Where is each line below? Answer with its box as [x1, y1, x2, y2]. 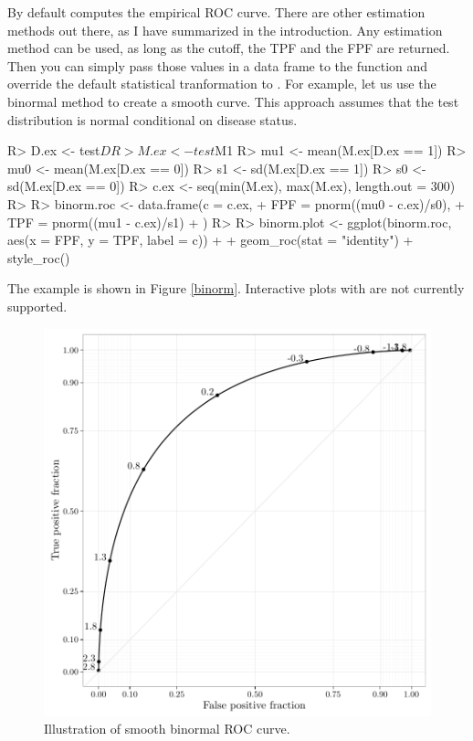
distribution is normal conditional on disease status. [7, 110, 298, 129]
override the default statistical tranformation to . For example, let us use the [7, 74, 436, 93]
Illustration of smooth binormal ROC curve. [44, 719, 290, 738]
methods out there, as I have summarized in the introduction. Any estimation [7, 20, 443, 39]
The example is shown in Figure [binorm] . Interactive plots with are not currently [7, 279, 465, 298]
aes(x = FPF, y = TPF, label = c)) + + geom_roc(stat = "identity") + [7, 230, 414, 249]
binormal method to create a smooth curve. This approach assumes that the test [7, 91, 459, 111]
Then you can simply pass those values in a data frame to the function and [7, 56, 428, 75]
